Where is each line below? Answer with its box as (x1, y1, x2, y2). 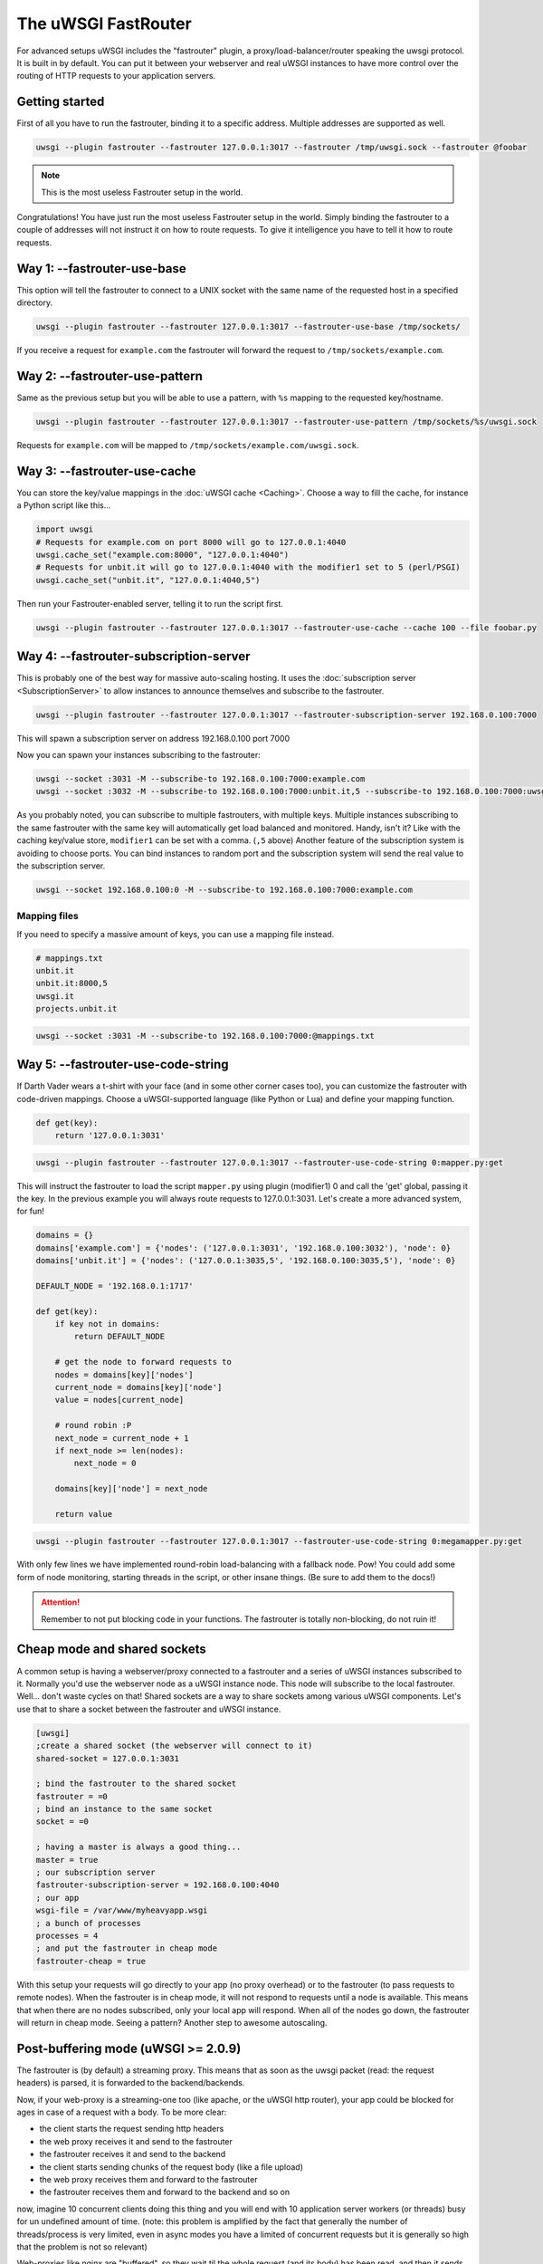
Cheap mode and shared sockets (16, 1642, 207, 1657)
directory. (16, 297, 53, 308)
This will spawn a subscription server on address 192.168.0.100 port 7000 (16, 733, 291, 743)
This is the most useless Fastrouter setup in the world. (41, 187, 243, 197)
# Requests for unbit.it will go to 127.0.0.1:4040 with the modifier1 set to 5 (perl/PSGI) (35, 562, 461, 572)
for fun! (16, 1205, 45, 1217)
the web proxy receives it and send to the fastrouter (39, 2135, 233, 2146)
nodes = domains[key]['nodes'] (54, 1369, 194, 1380)
